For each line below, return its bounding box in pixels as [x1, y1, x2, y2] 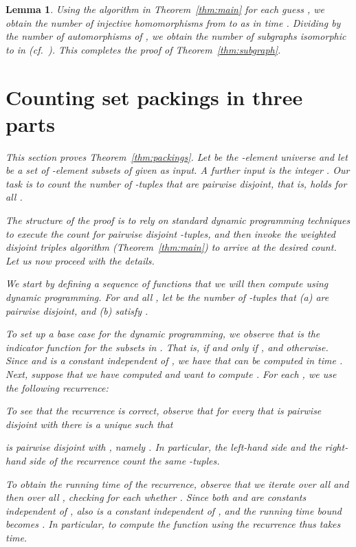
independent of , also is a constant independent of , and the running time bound [5, 503, 342, 517]
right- [324, 440, 348, 454]
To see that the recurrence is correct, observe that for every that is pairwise [5, 403, 322, 418]
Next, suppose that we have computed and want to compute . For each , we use [5, 367, 337, 381]
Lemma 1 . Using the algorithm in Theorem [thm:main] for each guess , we [5, 2, 324, 16]
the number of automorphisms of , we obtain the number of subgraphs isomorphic [5, 29, 346, 43]
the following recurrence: [5, 380, 109, 394]
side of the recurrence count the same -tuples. [29, 453, 220, 467]
